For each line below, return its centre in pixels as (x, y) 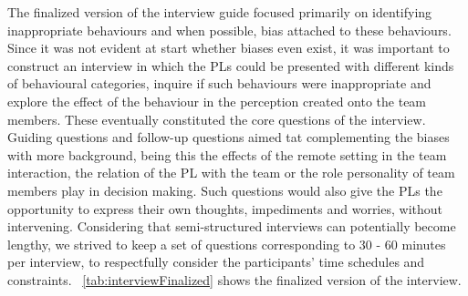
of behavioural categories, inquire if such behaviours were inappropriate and (219, 83)
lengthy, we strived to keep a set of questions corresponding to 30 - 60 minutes (227, 244)
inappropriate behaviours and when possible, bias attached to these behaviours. (229, 30)
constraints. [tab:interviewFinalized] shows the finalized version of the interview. (234, 279)
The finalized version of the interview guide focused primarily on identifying (220, 12)
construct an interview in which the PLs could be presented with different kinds (231, 65)
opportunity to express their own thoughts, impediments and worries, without (225, 208)
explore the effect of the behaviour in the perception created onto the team (217, 101)
